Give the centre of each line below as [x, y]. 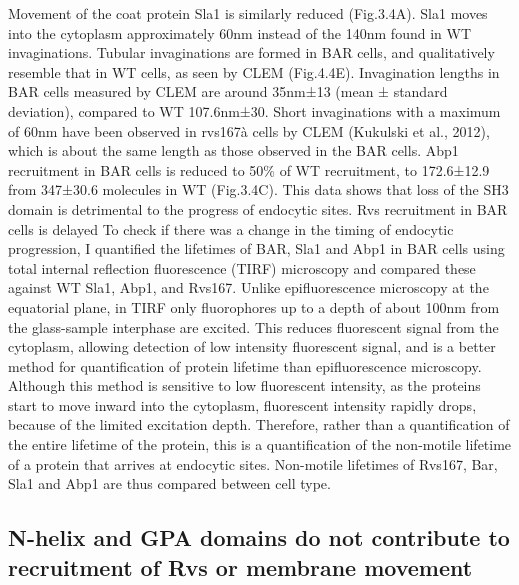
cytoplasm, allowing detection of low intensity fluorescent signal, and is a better [252, 346]
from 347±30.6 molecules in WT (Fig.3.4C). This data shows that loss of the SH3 [258, 189]
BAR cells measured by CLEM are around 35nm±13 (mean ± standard [228, 91]
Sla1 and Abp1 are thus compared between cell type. [169, 483]
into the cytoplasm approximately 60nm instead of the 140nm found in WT [239, 32]
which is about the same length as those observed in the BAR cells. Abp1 [233, 150]
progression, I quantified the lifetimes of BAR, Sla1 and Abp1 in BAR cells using [256, 248]
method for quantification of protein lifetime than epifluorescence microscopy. [245, 365]
